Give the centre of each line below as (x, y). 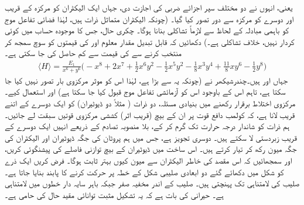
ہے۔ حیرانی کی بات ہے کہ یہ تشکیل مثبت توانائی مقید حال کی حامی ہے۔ (114, 194)
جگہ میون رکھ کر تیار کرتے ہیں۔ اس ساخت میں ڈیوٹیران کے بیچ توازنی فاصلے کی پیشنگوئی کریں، (151, 149)
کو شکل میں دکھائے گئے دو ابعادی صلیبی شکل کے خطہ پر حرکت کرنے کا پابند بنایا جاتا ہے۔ (144, 171)
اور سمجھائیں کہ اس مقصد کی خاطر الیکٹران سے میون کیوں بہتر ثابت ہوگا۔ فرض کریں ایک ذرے (148, 160)
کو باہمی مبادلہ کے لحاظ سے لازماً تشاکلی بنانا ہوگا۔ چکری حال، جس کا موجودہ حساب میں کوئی (147, 30)
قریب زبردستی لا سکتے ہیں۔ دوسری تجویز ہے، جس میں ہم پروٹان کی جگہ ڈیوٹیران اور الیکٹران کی (151, 137)
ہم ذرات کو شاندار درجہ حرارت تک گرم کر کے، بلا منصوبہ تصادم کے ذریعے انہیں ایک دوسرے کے (147, 126)
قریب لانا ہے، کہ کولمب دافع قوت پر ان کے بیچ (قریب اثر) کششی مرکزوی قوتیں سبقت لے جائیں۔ (150, 114)
